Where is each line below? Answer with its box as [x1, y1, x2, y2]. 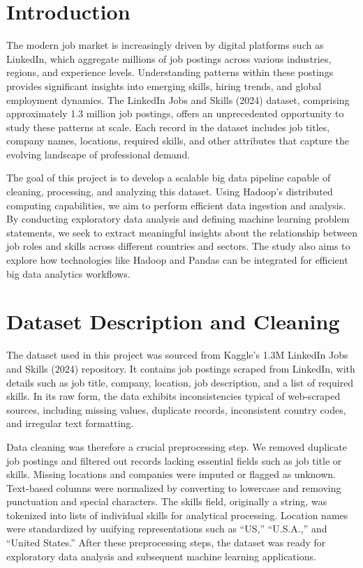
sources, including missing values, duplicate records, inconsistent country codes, [6, 402, 346, 417]
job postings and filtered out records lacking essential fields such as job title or [6, 453, 342, 468]
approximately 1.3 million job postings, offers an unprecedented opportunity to [6, 106, 344, 121]
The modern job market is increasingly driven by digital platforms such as [6, 38, 324, 52]
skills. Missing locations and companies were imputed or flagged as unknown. [6, 467, 336, 481]
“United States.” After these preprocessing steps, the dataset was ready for [6, 535, 326, 550]
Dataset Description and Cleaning [6, 307, 340, 336]
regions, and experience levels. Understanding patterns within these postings [6, 65, 334, 80]
